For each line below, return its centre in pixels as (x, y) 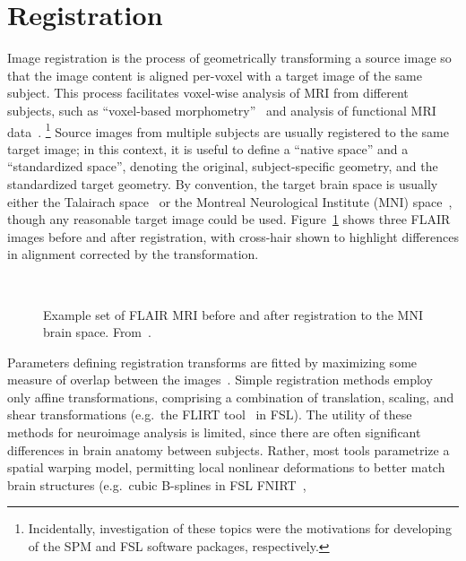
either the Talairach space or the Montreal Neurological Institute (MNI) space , (230, 201)
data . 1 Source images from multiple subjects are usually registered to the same (228, 130)
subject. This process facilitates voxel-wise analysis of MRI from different (208, 93)
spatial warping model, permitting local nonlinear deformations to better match (226, 467)
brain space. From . (97, 332)
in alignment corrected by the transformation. (133, 254)
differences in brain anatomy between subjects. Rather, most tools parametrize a (229, 449)
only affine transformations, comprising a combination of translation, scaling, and (231, 397)
